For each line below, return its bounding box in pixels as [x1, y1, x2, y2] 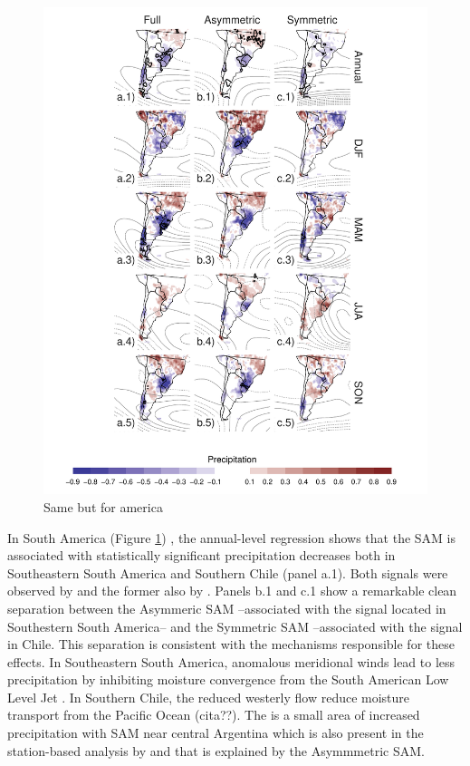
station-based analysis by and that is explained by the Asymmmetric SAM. [7, 741, 425, 760]
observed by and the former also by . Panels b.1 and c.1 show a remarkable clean [7, 581, 457, 600]
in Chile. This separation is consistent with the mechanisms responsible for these [7, 635, 455, 654]
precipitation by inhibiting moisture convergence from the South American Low [7, 670, 449, 689]
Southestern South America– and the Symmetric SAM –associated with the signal [7, 616, 463, 635]
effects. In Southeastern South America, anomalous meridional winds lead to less [7, 652, 456, 671]
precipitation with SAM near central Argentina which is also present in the [7, 723, 424, 742]
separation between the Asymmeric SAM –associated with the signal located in [7, 598, 446, 617]
